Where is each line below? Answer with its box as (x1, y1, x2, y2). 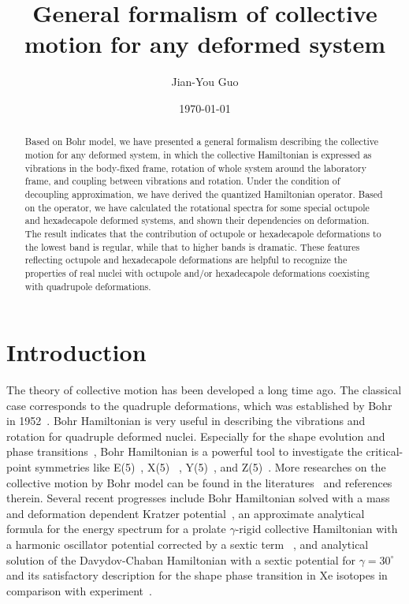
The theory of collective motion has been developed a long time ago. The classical (6, 382, 402, 398)
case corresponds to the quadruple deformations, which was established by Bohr (6, 397, 392, 413)
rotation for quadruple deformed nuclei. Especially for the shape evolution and (6, 427, 385, 444)
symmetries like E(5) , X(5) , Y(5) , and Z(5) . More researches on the (35, 459, 386, 475)
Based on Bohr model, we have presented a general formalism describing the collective (24, 135, 379, 148)
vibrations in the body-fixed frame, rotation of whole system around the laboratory (24, 161, 366, 174)
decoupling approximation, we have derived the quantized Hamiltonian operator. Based (24, 187, 383, 200)
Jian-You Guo (171, 73, 239, 90)
